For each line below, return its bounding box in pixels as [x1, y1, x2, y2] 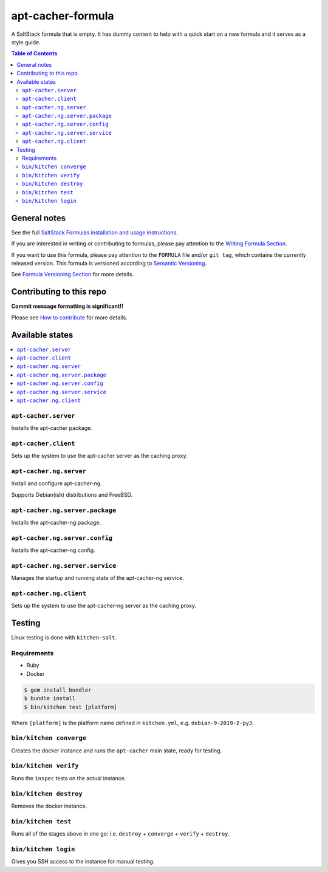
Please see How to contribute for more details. [11, 313, 128, 321]
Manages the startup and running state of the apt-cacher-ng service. [11, 574, 185, 582]
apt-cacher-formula [11, 9, 115, 22]
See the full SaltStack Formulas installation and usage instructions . [11, 228, 179, 236]
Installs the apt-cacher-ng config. [11, 547, 95, 554]
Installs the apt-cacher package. [11, 424, 92, 432]
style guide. [11, 38, 41, 46]
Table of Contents [11, 50, 58, 57]
